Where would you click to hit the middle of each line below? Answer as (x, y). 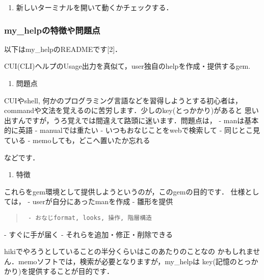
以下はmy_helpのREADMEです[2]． (63, 49)
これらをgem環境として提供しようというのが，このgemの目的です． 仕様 (125, 191)
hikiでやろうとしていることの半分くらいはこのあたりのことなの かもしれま (129, 251)
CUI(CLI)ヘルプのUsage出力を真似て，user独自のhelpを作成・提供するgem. (127, 66)
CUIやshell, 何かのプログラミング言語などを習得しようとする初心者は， (123, 100)
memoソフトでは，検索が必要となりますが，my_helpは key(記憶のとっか (138, 261)
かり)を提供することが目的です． (59, 271)
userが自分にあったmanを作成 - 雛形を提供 (103, 201)
